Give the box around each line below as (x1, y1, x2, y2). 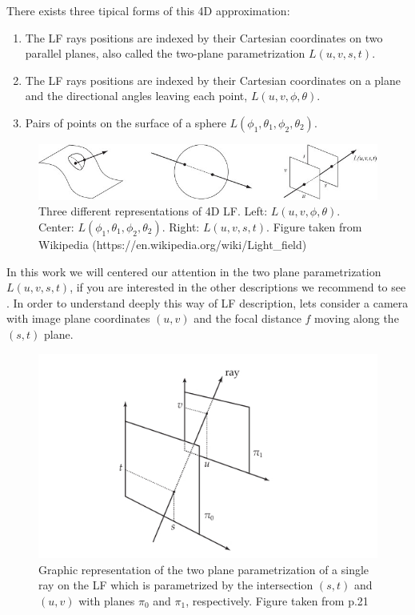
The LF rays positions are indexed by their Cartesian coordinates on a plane (25, 71, 401, 88)
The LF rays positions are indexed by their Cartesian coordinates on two (25, 29, 383, 46)
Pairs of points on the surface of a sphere (25, 114, 226, 131)
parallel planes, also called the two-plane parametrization (25, 45, 305, 62)
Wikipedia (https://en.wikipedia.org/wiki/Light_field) (38, 236, 307, 253)
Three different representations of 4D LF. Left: (38, 203, 268, 219)
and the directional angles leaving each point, (25, 87, 248, 104)
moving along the (314, 310, 399, 327)
